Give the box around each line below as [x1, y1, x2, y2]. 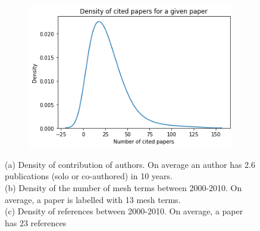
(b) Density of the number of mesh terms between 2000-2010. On [5, 182, 242, 194]
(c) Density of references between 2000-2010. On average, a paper [5, 205, 243, 217]
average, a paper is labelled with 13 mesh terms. [5, 193, 181, 205]
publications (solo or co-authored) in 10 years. [5, 170, 173, 182]
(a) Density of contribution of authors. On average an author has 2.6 [5, 158, 256, 170]
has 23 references [5, 216, 67, 229]
